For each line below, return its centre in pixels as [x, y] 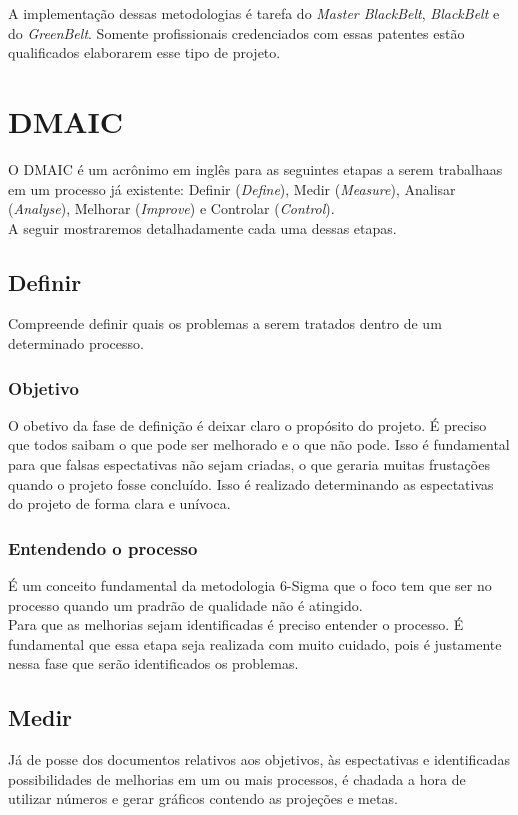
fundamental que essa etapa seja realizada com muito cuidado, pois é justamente [255, 643]
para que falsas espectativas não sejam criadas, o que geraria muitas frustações [249, 464]
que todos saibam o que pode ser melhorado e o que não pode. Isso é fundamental [259, 444]
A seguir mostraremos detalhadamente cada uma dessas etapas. [202, 227]
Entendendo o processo [103, 547]
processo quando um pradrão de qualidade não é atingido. [185, 604]
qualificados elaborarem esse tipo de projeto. [144, 52]
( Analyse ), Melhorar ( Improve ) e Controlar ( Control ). [171, 208]
